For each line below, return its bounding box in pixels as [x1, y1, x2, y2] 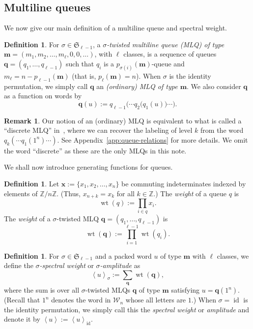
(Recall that [4, 295, 40, 305]
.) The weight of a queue [153, 188, 227, 198]
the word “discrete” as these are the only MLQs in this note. [4, 145, 187, 155]
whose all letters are [125, 295, 186, 305]
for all [116, 188, 135, 198]
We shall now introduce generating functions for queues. [4, 162, 173, 172]
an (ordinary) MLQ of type [96, 81, 178, 91]
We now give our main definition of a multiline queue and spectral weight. [4, 23, 227, 33]
